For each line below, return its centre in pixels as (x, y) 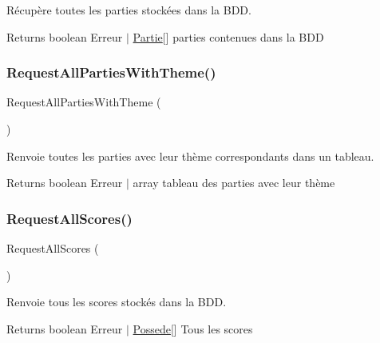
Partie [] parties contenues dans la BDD (228, 36)
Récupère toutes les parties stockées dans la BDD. (129, 10)
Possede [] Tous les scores (193, 328)
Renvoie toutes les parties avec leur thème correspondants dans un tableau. (190, 156)
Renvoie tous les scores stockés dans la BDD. (117, 302)
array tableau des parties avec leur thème (234, 183)
